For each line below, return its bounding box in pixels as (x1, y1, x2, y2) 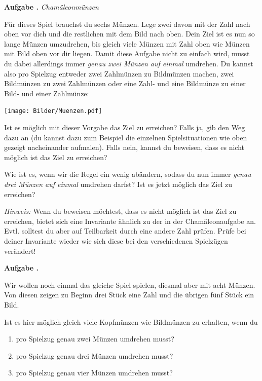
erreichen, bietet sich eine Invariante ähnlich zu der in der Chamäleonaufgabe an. (4, 215, 256, 226)
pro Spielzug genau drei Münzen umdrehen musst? (16, 350, 173, 361)
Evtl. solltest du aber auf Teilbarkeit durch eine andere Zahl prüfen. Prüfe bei (4, 225, 246, 236)
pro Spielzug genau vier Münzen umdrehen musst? (16, 367, 173, 378)
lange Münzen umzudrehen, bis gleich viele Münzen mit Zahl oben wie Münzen (4, 38, 250, 49)
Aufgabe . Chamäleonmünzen (4, 2, 99, 12)
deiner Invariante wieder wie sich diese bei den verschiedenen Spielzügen (4, 235, 228, 246)
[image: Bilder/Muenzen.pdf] (4, 107, 102, 115)
